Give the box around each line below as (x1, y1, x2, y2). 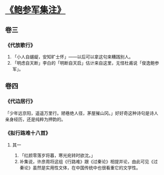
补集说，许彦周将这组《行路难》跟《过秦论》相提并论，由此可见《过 (19, 158, 158, 164)
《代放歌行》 (5, 41, 36, 48)
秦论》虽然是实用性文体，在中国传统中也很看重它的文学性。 (19, 165, 141, 171)
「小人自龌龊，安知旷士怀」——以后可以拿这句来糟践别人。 (12, 54, 133, 60)
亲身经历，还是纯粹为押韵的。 (5, 116, 66, 122)
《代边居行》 (5, 98, 36, 105)
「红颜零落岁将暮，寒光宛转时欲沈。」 (19, 152, 96, 158)
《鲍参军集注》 (5, 4, 66, 16)
